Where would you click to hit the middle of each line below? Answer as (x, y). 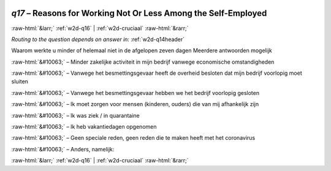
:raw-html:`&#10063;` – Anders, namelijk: (63, 149)
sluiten (20, 82)
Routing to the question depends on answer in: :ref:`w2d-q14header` (98, 39)
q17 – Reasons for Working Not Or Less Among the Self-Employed (139, 13)
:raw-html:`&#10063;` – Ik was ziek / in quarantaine (76, 115)
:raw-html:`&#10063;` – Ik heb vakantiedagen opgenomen (84, 127)
